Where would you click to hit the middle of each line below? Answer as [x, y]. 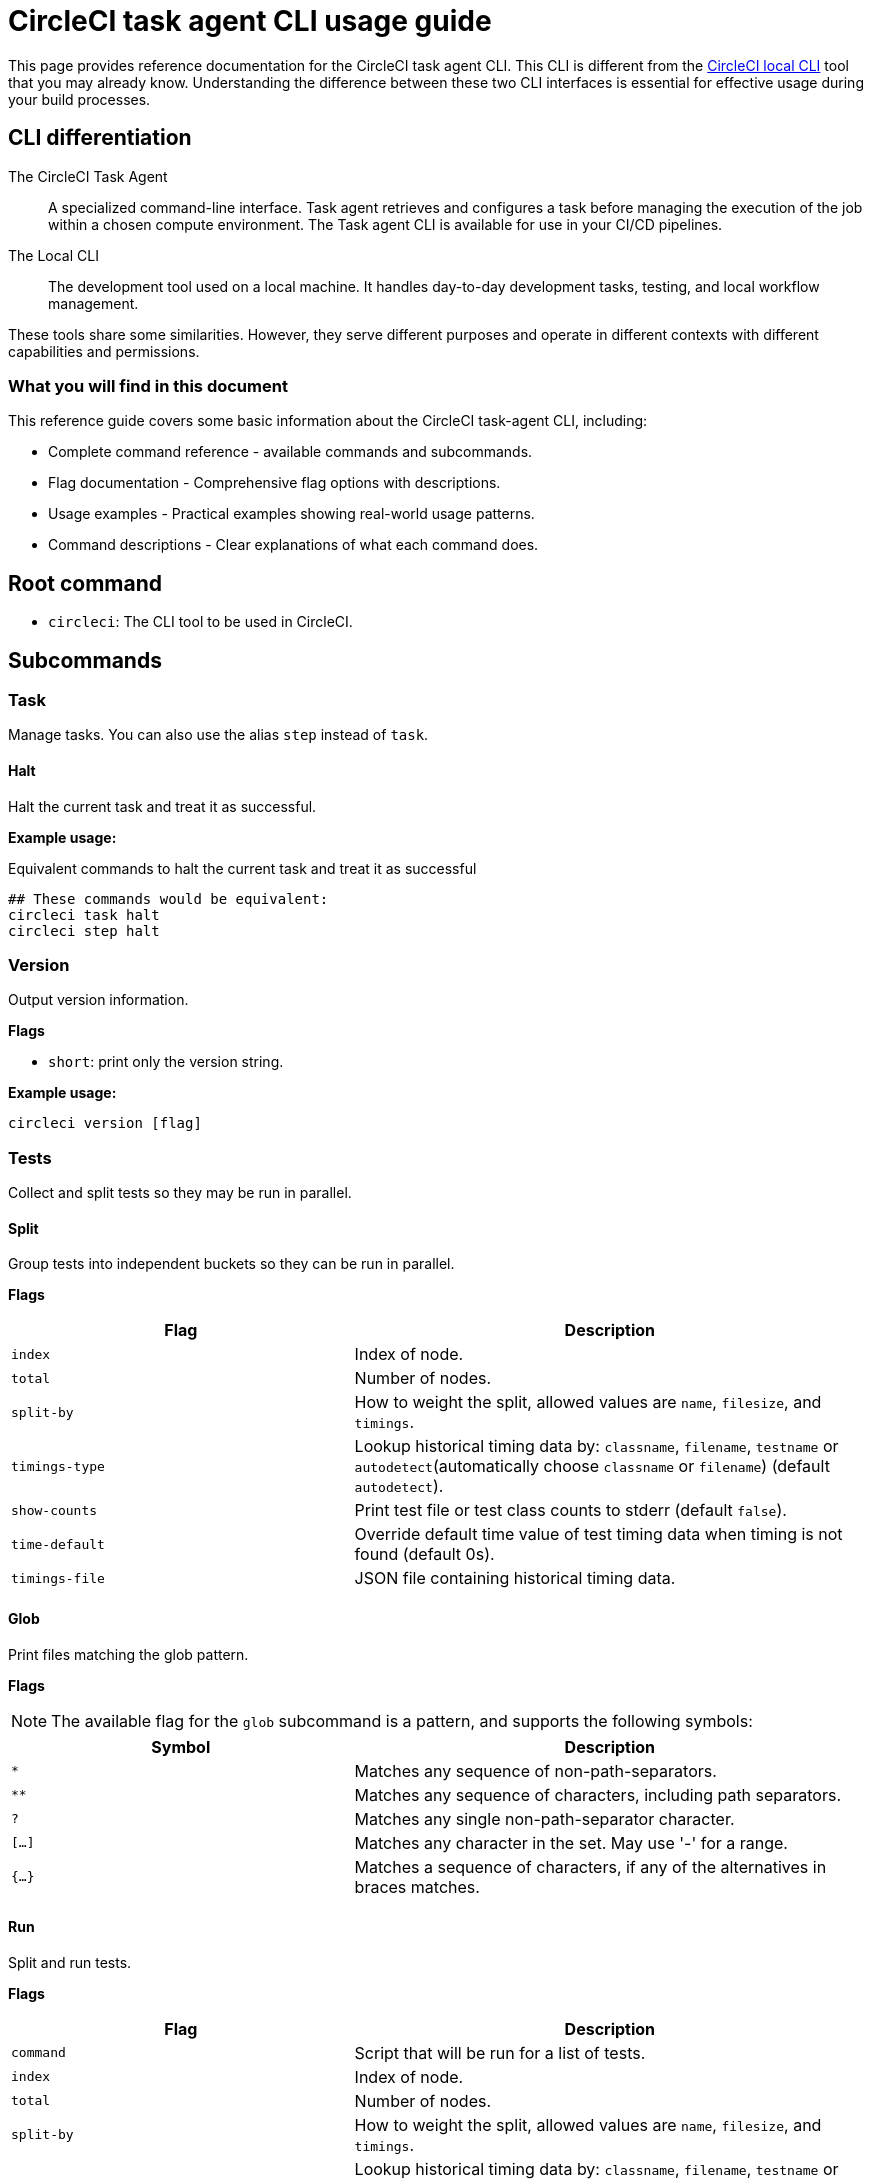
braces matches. [417, 1886]
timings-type [58, 1466]
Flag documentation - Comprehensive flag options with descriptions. [274, 483]
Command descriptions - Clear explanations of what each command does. [293, 545]
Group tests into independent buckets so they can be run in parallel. [231, 1264]
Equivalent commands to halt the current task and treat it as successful [242, 868]
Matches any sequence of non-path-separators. [535, 1770]
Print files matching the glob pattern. [128, 1654]
